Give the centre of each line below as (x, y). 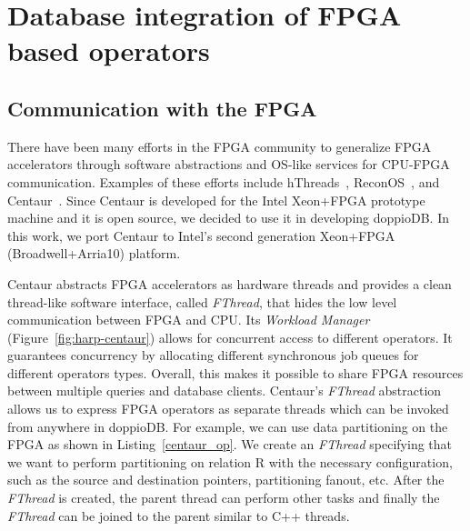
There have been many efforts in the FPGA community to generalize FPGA (220, 146)
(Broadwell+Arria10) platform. (94, 253)
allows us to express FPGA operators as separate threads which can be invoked (228, 409)
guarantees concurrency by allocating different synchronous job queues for (213, 355)
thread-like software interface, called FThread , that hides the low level (202, 301)
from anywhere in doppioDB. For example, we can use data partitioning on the (228, 426)
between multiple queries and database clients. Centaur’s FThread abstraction (225, 391)
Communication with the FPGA (162, 108)
